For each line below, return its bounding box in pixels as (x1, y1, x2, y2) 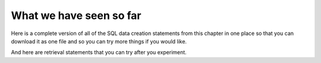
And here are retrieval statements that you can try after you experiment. (11, 49, 187, 56)
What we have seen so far (11, 9, 141, 22)
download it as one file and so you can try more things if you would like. (11, 37, 187, 45)
